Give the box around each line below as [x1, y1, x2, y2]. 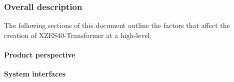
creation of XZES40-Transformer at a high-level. [4, 29, 152, 40]
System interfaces [4, 68, 66, 79]
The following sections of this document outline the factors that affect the [4, 20, 230, 30]
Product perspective [4, 49, 75, 59]
